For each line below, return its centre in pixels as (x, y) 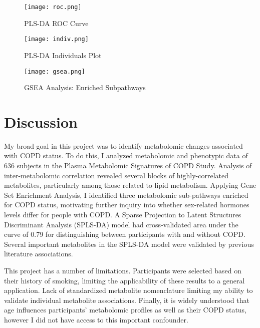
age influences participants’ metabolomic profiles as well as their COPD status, (125, 310)
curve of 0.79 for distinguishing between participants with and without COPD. (125, 234)
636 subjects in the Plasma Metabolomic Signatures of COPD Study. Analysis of (128, 166)
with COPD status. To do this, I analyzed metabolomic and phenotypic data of (126, 155)
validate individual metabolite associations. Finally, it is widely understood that (127, 300)
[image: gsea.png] (55, 71)
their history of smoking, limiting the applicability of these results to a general (124, 280)
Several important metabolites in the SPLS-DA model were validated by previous (129, 244)
